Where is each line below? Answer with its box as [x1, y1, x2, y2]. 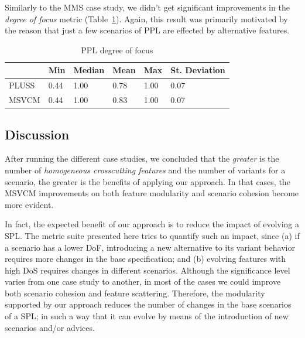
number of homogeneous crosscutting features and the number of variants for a [5, 163, 286, 176]
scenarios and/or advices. [5, 321, 95, 333]
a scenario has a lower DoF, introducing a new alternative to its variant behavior [5, 241, 295, 253]
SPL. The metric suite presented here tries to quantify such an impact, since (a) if [5, 229, 300, 241]
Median [73, 64, 105, 76]
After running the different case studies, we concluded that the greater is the [5, 152, 279, 165]
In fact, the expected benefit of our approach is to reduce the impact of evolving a [5, 218, 300, 230]
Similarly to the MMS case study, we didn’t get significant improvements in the [5, 1, 290, 13]
